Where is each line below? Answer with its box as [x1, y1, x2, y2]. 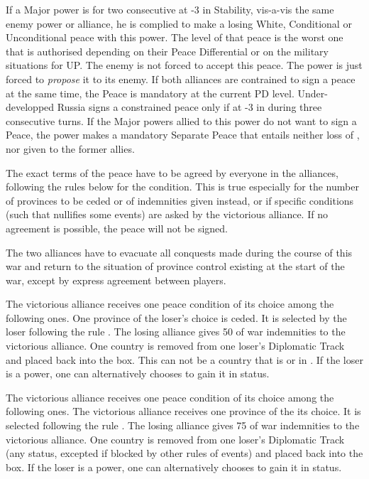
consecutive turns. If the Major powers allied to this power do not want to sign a [6, 113, 357, 128]
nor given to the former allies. [6, 141, 135, 156]
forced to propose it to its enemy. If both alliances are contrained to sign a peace [6, 71, 356, 86]
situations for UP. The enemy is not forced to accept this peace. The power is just [6, 58, 363, 72]
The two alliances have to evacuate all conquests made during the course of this [6, 244, 353, 259]
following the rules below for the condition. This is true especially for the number [6, 179, 359, 194]
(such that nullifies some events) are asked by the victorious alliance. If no [6, 207, 328, 222]
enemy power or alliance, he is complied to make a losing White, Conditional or [6, 16, 352, 31]
